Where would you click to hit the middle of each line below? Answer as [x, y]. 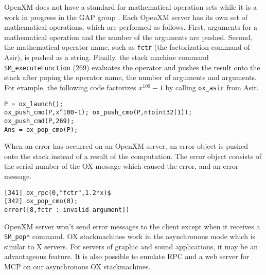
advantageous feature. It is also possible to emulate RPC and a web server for [127, 256]
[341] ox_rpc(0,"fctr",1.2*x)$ [58, 193]
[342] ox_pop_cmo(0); [41, 201]
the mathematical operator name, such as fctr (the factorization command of [127, 47]
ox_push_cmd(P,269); [39, 121]
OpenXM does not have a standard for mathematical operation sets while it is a [130, 7]
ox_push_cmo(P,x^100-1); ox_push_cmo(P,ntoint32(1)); [98, 113]
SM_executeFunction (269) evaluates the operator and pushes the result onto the [132, 67]
